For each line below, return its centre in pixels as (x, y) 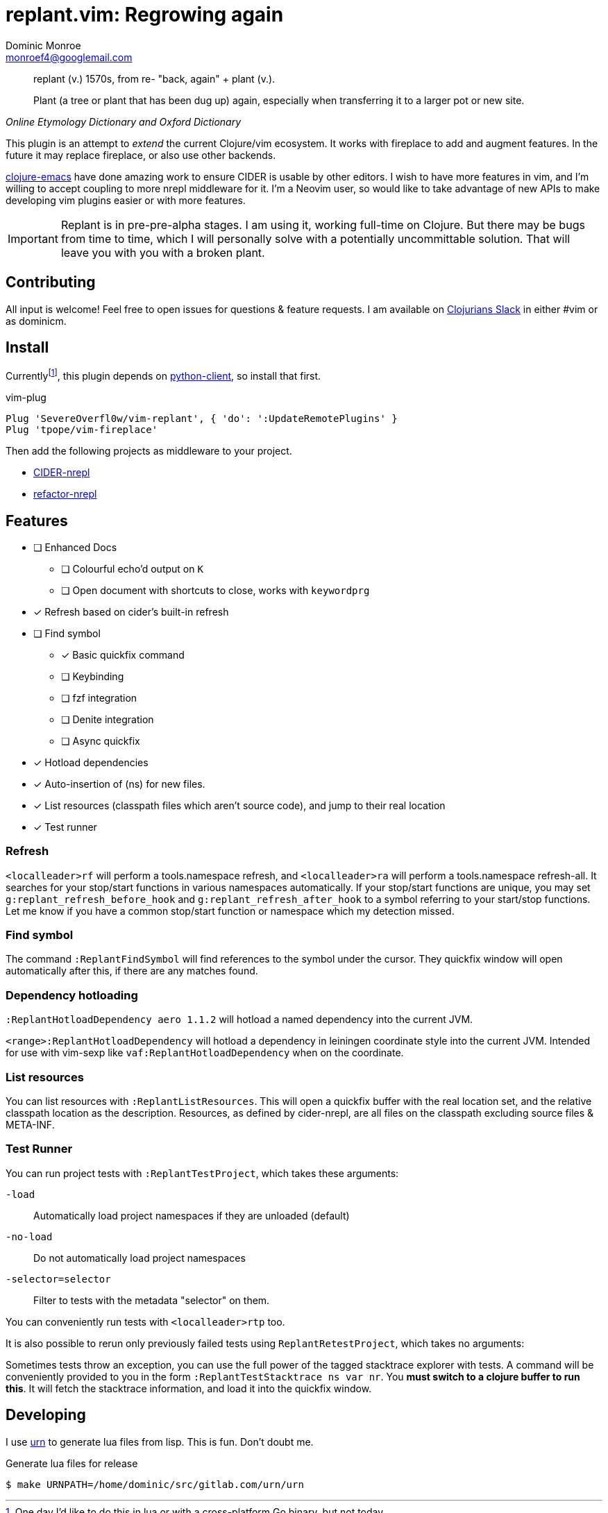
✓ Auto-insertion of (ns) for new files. (119, 784)
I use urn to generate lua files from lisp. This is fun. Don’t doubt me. (160, 1442)
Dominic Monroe (43, 45)
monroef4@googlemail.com (69, 57)
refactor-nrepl (65, 494)
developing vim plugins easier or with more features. (126, 200)
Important (33, 238)
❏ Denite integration (108, 719)
